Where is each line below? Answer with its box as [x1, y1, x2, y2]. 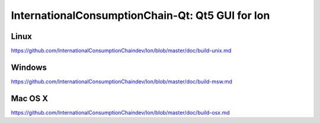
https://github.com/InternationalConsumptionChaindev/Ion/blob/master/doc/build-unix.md [11, 47, 232, 54]
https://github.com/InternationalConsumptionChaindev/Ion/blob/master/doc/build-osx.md [11, 109, 231, 116]
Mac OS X [11, 93, 49, 103]
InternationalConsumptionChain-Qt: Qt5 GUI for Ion [11, 9, 270, 22]
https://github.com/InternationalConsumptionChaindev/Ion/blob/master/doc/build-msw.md [11, 77, 232, 85]
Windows [11, 62, 47, 72]
